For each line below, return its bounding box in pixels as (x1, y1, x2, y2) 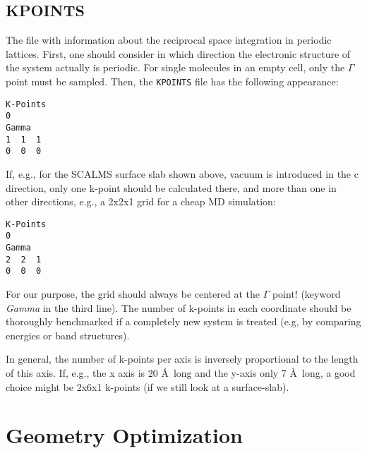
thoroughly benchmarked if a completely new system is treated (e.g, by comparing (6, 314, 361, 329)
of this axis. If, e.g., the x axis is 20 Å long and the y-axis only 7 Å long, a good (6, 365, 356, 380)
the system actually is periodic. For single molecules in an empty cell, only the (6, 60, 345, 75)
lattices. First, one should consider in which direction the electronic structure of (6, 46, 351, 61)
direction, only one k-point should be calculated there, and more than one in (6, 180, 337, 195)
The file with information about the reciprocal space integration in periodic (6, 32, 332, 47)
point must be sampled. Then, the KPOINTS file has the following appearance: (6, 73, 339, 88)
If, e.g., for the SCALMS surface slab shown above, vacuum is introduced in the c (6, 166, 359, 181)
